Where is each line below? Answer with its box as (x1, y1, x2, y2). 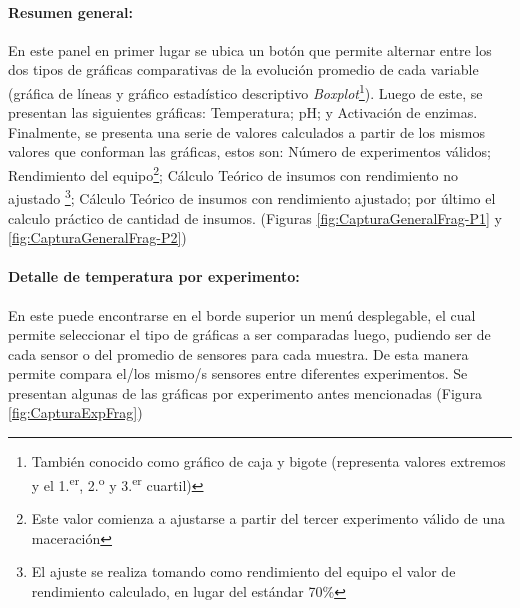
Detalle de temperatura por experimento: (8, 266, 300, 287)
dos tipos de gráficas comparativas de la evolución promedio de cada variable (8, 59, 479, 80)
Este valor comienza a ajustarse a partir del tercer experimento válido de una (31, 507, 505, 528)
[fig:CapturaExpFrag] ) (8, 402, 143, 423)
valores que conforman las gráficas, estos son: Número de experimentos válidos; (8, 141, 491, 162)
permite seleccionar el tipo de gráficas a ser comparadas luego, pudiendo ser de (8, 324, 491, 345)
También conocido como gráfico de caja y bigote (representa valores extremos (31, 451, 506, 472)
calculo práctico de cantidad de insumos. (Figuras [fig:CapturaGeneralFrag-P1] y (8, 207, 502, 228)
